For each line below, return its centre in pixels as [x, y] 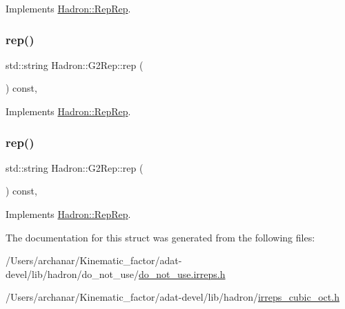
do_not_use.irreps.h [182, 273]
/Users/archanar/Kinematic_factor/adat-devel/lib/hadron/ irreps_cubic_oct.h [172, 297]
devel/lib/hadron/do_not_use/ [72, 273]
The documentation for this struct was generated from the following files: [160, 237]
